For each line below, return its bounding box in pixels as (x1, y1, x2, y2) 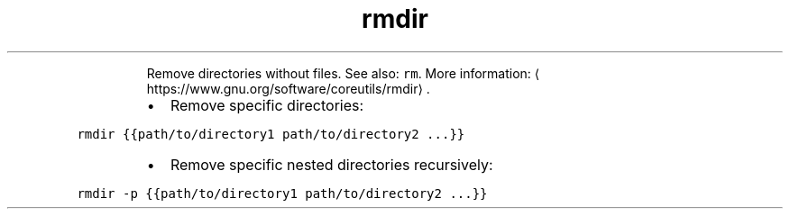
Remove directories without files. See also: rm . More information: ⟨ (146, 65, 540, 81)
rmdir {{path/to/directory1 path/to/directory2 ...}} (77, 126, 465, 141)
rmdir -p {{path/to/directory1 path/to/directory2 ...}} (77, 185, 488, 201)
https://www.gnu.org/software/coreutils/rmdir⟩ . (146, 80, 430, 96)
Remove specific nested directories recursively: (170, 155, 493, 174)
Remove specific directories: (170, 95, 364, 114)
